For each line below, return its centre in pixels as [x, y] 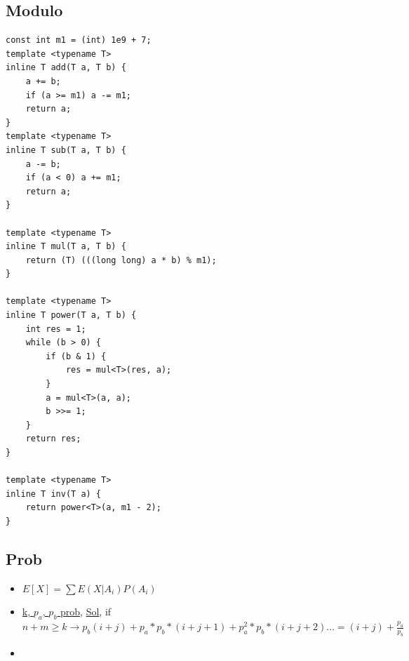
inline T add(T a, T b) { [66, 68]
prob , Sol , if [86, 612]
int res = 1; [56, 329]
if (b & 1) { [76, 356]
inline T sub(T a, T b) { [66, 150]
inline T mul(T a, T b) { [66, 247]
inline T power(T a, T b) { [71, 315]
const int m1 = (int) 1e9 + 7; [79, 40]
